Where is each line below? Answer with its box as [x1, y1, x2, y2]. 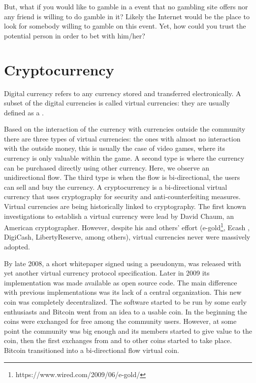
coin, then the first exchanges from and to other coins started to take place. [4, 335, 232, 346]
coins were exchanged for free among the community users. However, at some [4, 316, 237, 326]
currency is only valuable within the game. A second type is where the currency [4, 153, 245, 163]
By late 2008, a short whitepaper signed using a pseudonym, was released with [4, 258, 241, 268]
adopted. [4, 242, 30, 252]
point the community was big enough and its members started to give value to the [4, 325, 252, 336]
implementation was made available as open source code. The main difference [4, 277, 237, 287]
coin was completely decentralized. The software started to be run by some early [4, 297, 247, 307]
